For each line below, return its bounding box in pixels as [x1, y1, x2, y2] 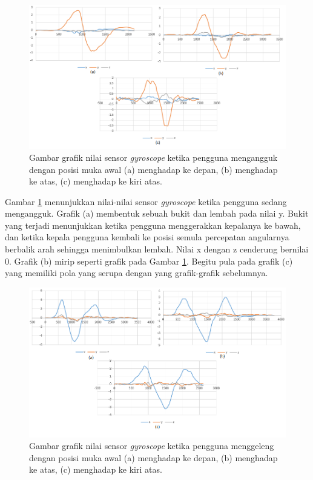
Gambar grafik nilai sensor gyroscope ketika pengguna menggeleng [29, 439, 274, 452]
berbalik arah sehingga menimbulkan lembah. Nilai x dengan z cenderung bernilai [5, 243, 309, 255]
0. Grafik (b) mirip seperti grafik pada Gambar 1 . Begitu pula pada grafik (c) [5, 254, 293, 267]
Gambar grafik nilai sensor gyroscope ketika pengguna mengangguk [29, 150, 278, 163]
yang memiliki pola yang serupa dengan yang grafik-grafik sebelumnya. [5, 266, 268, 279]
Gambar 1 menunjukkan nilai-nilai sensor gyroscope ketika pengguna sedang [5, 195, 287, 208]
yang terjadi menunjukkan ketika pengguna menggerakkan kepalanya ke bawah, [5, 218, 301, 231]
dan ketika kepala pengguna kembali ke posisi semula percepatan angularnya [5, 231, 289, 243]
